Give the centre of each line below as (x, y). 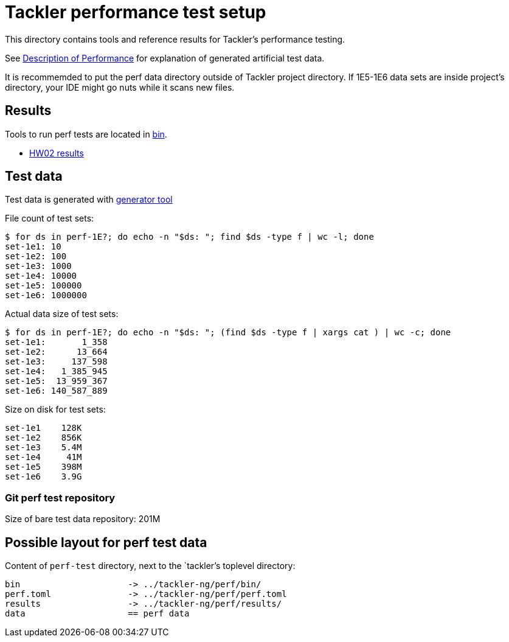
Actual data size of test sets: (62, 314)
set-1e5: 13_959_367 (56, 381)
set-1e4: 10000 (41, 276)
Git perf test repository (60, 497)
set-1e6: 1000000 (46, 295)
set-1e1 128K (43, 428)
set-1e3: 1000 (38, 266)
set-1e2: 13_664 (56, 352)
